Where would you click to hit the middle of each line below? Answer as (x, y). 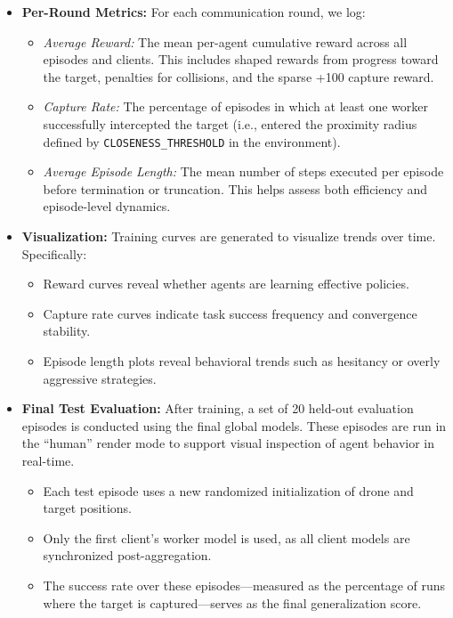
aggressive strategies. (100, 378)
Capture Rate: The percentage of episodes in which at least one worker (235, 106)
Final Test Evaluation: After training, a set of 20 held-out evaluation (218, 408)
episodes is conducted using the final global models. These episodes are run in (234, 425)
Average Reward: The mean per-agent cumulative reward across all (225, 41)
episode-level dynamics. (107, 206)
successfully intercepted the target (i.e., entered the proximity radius (230, 123)
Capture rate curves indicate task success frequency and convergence (230, 313)
